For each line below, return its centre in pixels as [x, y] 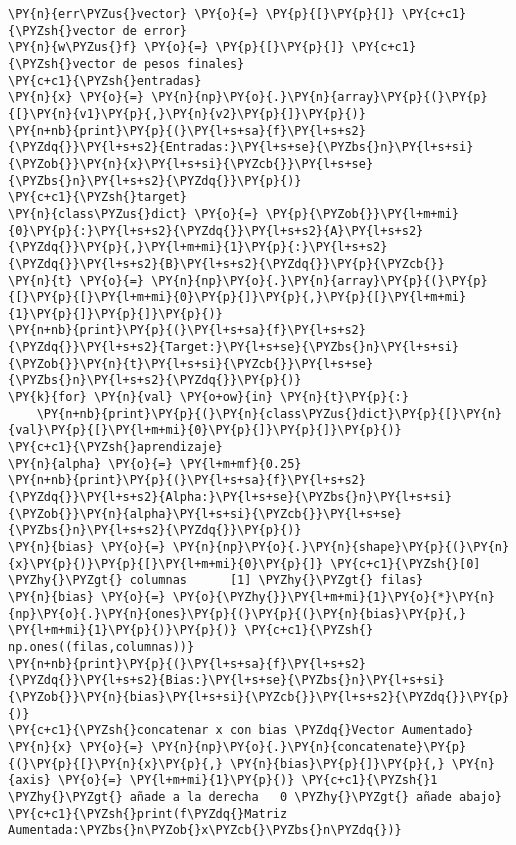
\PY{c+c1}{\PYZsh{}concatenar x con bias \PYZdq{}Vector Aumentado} [241, 730]
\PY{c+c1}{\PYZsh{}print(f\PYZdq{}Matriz [148, 813]
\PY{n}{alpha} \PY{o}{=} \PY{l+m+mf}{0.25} [155, 463]
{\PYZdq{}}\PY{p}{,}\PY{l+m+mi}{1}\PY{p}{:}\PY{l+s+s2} [198, 247]
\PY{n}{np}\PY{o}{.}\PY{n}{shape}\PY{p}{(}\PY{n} [341, 547]
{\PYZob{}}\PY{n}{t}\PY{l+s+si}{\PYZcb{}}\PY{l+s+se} [191, 363]
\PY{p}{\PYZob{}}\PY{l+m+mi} [362, 213]
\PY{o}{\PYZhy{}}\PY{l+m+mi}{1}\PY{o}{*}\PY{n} [333, 596]
